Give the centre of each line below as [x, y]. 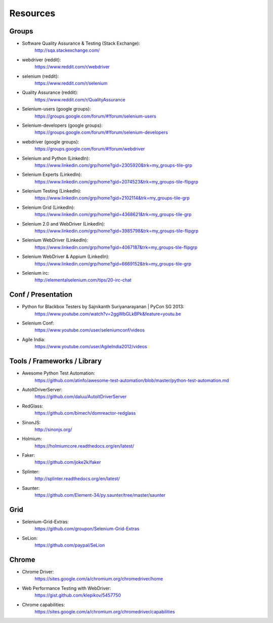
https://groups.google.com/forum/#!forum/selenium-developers [101, 132]
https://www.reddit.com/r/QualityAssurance [80, 99]
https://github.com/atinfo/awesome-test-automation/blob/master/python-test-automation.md [132, 380]
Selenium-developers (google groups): [62, 125]
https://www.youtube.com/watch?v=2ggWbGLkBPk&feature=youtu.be [108, 314]
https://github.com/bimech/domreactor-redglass [85, 413]
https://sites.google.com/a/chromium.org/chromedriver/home [99, 579]
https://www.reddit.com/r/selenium [71, 83]
